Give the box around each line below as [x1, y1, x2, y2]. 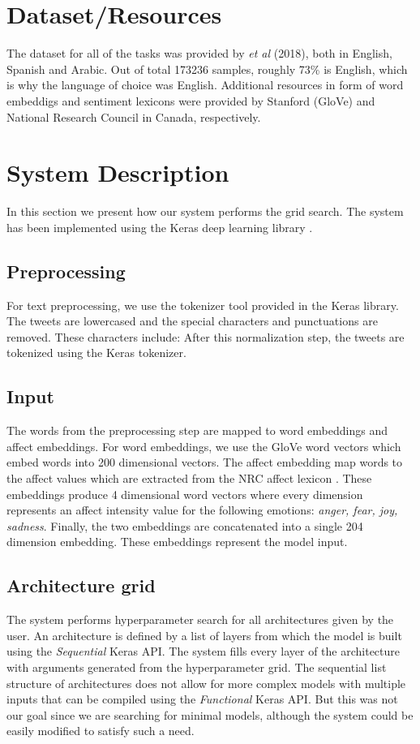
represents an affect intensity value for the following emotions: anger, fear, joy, [6, 501, 398, 518]
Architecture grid [6, 573, 156, 598]
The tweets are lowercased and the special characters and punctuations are [6, 312, 378, 329]
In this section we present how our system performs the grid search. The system [6, 203, 404, 220]
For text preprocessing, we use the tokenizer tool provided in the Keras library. [6, 296, 399, 313]
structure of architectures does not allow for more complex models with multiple [6, 674, 406, 691]
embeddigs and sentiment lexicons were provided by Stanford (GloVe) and [6, 92, 375, 109]
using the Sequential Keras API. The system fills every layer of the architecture [6, 643, 400, 660]
